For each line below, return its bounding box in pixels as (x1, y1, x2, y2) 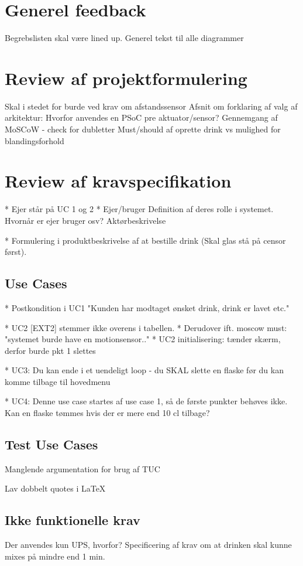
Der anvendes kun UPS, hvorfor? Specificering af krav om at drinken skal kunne (5, 538, 292, 551)
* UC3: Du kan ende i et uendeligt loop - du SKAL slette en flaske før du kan (5, 364, 284, 376)
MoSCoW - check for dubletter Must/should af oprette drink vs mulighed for (5, 123, 281, 135)
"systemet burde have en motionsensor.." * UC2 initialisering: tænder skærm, (5, 333, 281, 345)
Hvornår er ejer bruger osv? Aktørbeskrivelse (5, 214, 166, 226)
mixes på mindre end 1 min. (5, 550, 105, 562)
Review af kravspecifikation (5, 169, 232, 193)
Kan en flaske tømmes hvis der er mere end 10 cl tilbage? (5, 407, 210, 419)
